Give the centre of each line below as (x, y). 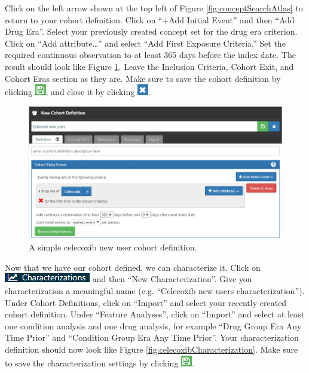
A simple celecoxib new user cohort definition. (113, 247)
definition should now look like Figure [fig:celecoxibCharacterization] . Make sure (152, 349)
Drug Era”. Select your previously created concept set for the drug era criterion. (151, 31)
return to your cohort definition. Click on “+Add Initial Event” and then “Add (150, 19)
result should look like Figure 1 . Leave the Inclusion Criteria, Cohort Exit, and (149, 66)
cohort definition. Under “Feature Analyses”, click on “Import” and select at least (155, 314)
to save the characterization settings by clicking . (100, 363)
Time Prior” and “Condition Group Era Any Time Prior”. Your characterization (152, 337)
